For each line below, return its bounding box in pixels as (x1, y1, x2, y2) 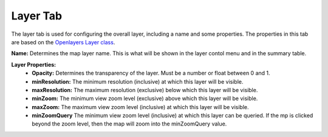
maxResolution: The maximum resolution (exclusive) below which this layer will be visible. (32, 86, 258, 93)
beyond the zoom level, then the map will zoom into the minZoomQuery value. (32, 120, 227, 127)
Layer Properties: (11, 61, 56, 68)
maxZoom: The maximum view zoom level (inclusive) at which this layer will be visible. (32, 103, 249, 110)
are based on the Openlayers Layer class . (11, 38, 115, 45)
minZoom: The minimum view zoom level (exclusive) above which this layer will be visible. (32, 95, 258, 102)
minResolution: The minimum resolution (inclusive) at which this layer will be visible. (32, 78, 244, 85)
